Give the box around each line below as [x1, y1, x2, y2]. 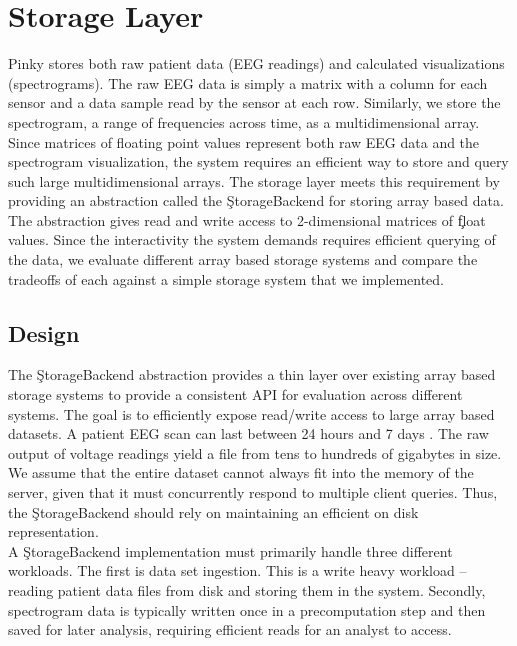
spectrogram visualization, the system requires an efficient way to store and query [8, 151, 509, 172]
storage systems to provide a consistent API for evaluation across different [8, 384, 463, 405]
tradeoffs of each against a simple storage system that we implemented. [8, 268, 445, 289]
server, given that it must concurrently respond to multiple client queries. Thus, [8, 482, 498, 503]
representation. [8, 521, 99, 542]
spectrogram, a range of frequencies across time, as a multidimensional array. [8, 111, 480, 132]
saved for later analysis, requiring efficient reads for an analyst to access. [8, 619, 452, 640]
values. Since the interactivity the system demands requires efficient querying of [8, 229, 496, 250]
